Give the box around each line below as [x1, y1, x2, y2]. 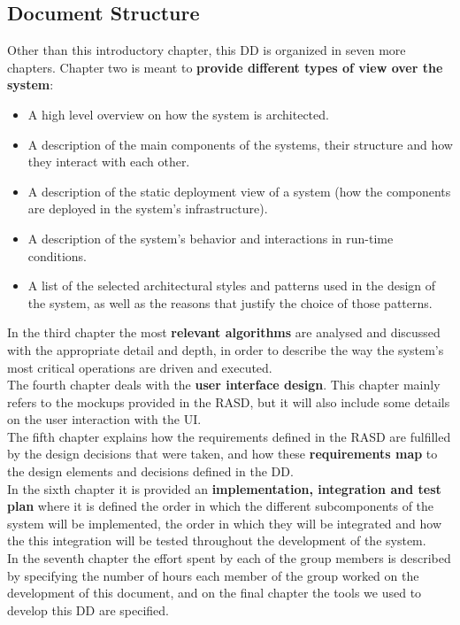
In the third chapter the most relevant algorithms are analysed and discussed [7, 323, 441, 342]
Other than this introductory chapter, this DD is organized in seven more [7, 41, 406, 59]
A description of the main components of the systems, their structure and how [27, 135, 453, 153]
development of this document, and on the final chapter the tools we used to [7, 583, 422, 602]
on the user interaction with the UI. [7, 410, 202, 428]
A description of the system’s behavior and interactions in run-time [27, 228, 394, 247]
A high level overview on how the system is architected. [27, 104, 329, 123]
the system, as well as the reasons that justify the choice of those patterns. [27, 293, 433, 312]
